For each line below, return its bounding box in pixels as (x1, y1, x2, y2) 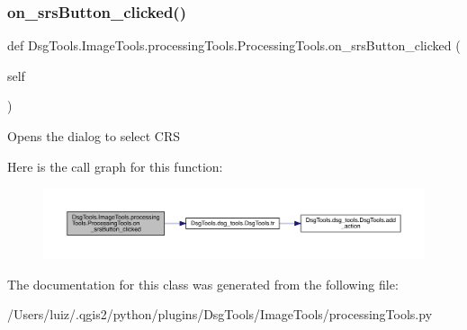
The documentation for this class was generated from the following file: (7, 274, 399, 293)
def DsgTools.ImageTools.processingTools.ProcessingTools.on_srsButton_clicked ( (7, 36, 461, 55)
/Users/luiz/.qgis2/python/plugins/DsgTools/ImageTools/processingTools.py (7, 305, 433, 324)
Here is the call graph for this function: (7, 156, 223, 175)
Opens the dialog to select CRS (7, 127, 181, 145)
